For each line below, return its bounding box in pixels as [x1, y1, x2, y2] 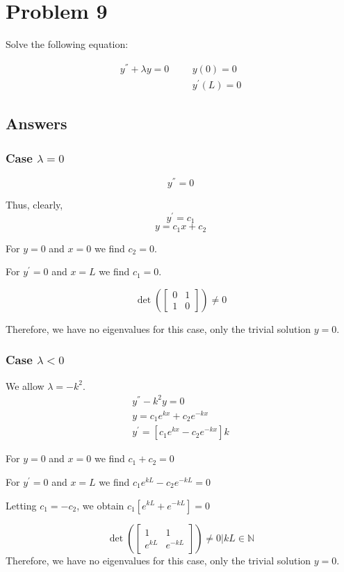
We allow [6, 378, 44, 393]
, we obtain [76, 498, 124, 512]
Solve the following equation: [6, 37, 129, 51]
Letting [6, 498, 37, 512]
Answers [6, 113, 67, 134]
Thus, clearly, [6, 197, 63, 212]
